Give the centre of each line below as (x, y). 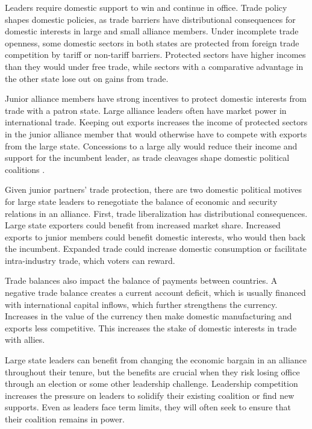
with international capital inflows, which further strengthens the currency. (141, 304)
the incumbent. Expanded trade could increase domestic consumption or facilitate (156, 249)
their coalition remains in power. (65, 419)
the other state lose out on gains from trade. (87, 78)
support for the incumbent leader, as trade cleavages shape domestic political (147, 158)
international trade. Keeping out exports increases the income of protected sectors (156, 122)
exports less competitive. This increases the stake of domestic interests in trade (151, 327)
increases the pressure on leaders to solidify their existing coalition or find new (150, 395)
